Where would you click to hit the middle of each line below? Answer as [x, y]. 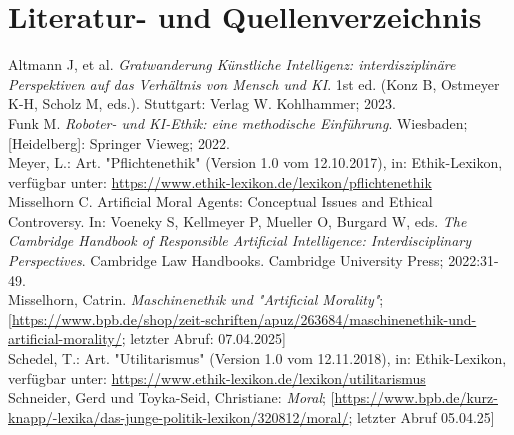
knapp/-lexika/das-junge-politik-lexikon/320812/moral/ [178, 416]
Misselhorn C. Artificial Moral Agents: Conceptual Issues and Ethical [220, 201]
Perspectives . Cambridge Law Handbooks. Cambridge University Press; [226, 260]
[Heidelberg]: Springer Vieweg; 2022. [119, 142]
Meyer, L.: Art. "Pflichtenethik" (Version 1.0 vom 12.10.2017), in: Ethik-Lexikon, [255, 162]
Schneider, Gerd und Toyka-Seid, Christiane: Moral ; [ [171, 397]
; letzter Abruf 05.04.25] [421, 416]
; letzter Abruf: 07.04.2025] [203, 338]
